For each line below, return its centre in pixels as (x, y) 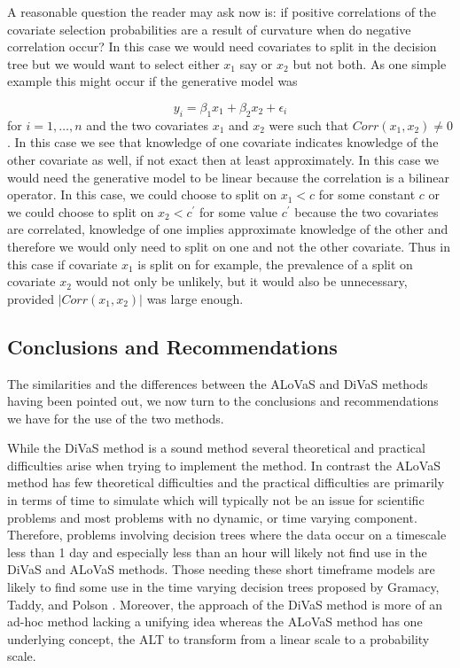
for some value (238, 211)
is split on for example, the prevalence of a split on (275, 264)
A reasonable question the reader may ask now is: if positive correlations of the (222, 12)
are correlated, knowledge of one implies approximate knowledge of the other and (228, 229)
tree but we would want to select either (113, 63)
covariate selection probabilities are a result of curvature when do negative (209, 29)
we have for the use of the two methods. (116, 418)
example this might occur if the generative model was (152, 81)
